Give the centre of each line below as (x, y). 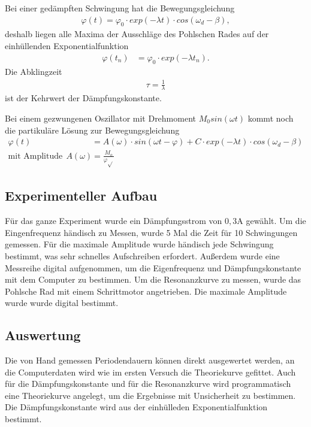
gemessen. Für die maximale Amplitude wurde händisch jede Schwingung (139, 244)
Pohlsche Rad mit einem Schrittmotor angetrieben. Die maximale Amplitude (146, 291)
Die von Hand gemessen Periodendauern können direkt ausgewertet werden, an (150, 360)
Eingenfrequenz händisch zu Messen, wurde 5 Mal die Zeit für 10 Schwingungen (151, 232)
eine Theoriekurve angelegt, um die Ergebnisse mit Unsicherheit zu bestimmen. (150, 395)
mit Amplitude (35, 156)
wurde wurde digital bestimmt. (62, 303)
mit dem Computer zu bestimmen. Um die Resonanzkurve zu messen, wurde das (153, 279)
